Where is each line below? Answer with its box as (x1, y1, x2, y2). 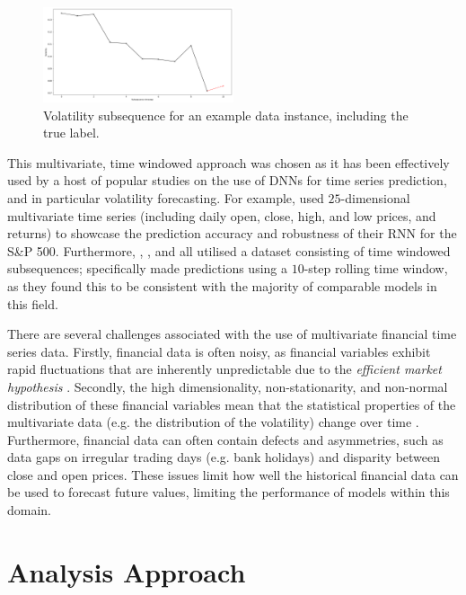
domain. (7, 501, 52, 520)
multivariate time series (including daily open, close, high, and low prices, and (7, 206, 436, 225)
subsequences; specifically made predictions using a (7, 259, 287, 278)
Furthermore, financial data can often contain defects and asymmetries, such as (7, 430, 444, 448)
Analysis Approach (7, 553, 246, 590)
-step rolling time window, (303, 259, 448, 278)
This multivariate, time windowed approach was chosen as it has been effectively (7, 153, 450, 172)
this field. (7, 294, 58, 313)
